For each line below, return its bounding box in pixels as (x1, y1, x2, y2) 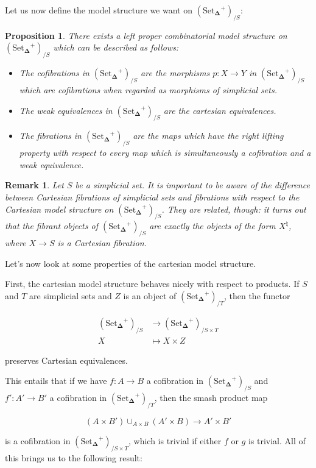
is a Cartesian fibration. (57, 236, 147, 249)
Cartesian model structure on (5, 202, 114, 215)
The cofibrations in (19, 66, 90, 79)
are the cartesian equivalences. (163, 104, 276, 116)
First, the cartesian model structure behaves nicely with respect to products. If (5, 277, 300, 290)
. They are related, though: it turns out (161, 202, 306, 215)
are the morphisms (141, 66, 210, 79)
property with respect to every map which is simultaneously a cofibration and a (19, 146, 311, 159)
